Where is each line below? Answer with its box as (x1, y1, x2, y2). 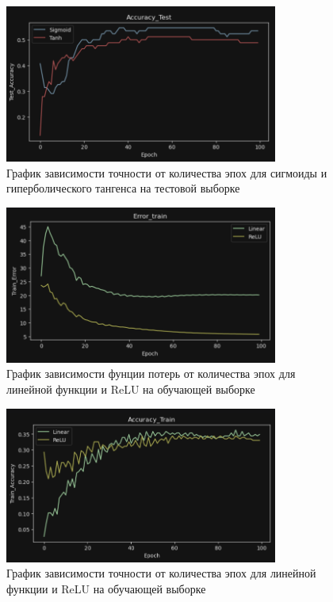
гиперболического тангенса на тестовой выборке (6, 180, 240, 196)
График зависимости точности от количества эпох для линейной (6, 565, 316, 581)
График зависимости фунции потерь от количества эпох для (6, 365, 296, 382)
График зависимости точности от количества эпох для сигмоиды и (6, 164, 327, 181)
